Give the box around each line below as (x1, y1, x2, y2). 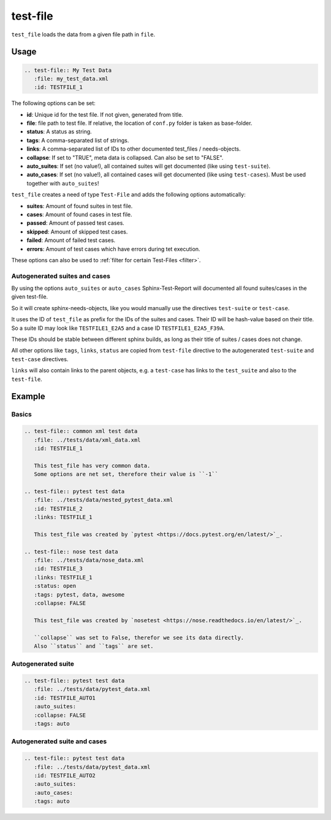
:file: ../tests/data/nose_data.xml (34, 556, 144, 564)
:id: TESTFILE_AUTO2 (34, 771, 96, 779)
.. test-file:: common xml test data (24, 428, 138, 435)
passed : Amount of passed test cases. (26, 219, 125, 227)
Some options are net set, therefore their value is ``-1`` (34, 471, 219, 478)
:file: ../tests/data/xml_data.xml (34, 436, 141, 443)
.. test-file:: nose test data (24, 548, 119, 555)
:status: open (34, 582, 77, 590)
